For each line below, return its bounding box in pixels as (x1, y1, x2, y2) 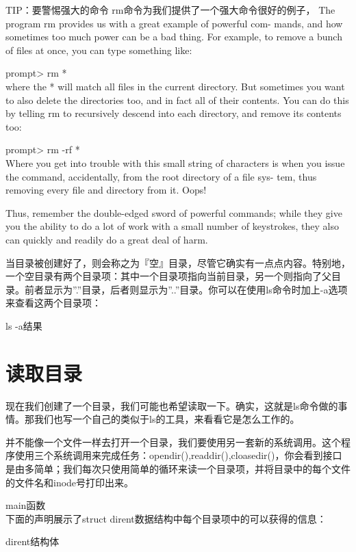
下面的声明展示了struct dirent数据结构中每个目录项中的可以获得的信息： (5, 511, 327, 525)
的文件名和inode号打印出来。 (5, 475, 134, 489)
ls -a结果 (5, 318, 42, 332)
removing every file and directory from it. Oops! (5, 183, 207, 197)
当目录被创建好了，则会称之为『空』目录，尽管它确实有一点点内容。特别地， (5, 255, 351, 270)
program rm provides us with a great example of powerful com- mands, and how (5, 16, 343, 30)
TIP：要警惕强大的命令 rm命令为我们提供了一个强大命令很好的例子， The (5, 3, 335, 16)
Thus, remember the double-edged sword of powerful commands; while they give (5, 205, 342, 220)
